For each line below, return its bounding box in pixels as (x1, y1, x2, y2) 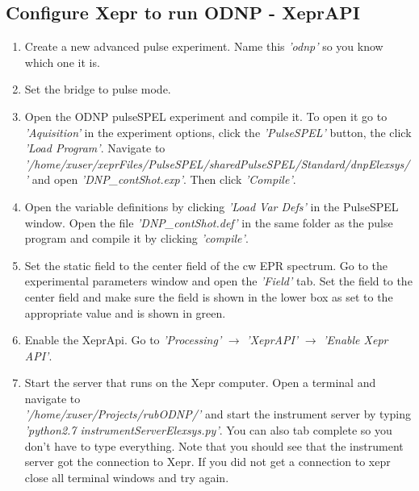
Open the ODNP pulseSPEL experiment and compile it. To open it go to (24, 107, 388, 124)
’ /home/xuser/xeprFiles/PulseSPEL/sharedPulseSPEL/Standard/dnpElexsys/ (24, 155, 410, 172)
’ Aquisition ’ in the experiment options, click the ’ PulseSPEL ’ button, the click (24, 123, 412, 140)
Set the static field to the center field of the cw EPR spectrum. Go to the (24, 256, 388, 273)
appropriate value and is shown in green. (24, 304, 226, 321)
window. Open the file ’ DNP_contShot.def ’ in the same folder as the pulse (24, 214, 393, 231)
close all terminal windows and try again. (24, 468, 229, 485)
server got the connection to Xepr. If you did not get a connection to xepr (24, 453, 391, 470)
